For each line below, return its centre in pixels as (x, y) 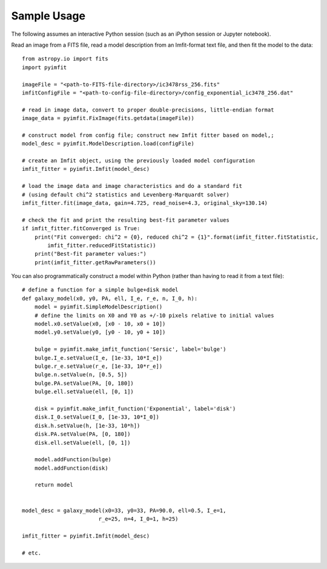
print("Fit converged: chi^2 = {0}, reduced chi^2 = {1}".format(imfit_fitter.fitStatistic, (177, 237)
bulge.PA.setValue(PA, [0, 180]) (84, 383)
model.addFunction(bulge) (73, 460)
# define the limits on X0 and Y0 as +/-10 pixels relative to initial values (154, 315)
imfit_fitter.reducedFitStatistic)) (102, 245)
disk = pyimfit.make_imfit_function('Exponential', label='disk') (135, 408)
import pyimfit (45, 67)
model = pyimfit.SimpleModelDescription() (98, 307)
